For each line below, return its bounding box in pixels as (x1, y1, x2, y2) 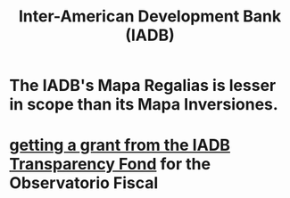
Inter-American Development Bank (18, 6, 282, 27)
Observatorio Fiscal (9, 173, 159, 194)
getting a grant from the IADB (9, 136, 230, 155)
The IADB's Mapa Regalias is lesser (9, 76, 277, 95)
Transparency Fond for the (9, 154, 211, 175)
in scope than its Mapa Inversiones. (9, 95, 278, 115)
